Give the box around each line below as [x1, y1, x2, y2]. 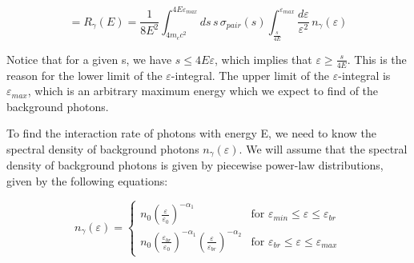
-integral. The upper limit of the [171, 66, 330, 83]
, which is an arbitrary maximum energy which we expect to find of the [27, 82, 379, 99]
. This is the [347, 50, 407, 67]
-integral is [338, 66, 391, 83]
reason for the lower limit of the [6, 66, 163, 83]
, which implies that [214, 50, 312, 67]
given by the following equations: [6, 172, 168, 189]
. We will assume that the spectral [239, 140, 408, 157]
